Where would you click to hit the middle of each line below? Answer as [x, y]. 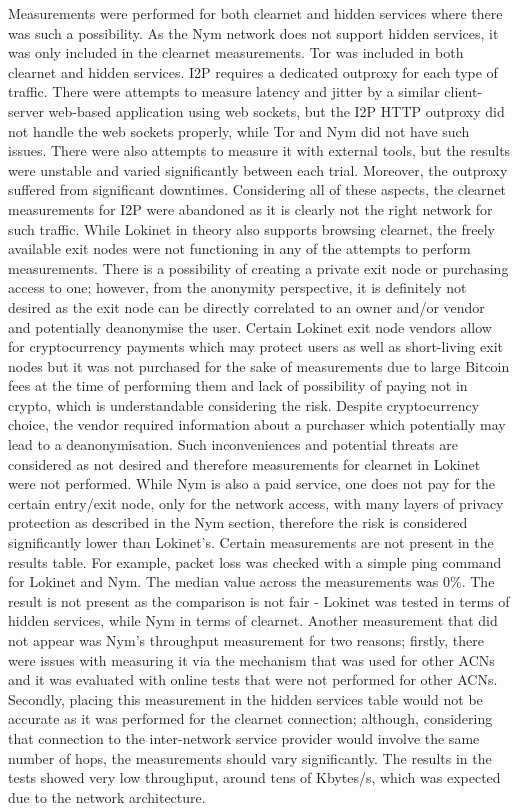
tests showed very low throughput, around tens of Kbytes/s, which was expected [254, 777]
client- [463, 91]
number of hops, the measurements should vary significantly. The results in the [250, 757]
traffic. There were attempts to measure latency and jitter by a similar [224, 91]
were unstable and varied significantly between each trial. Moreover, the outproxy [258, 169]
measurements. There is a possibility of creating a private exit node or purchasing [258, 267]
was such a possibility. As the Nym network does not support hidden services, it [253, 32]
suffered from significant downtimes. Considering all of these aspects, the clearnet [257, 189]
